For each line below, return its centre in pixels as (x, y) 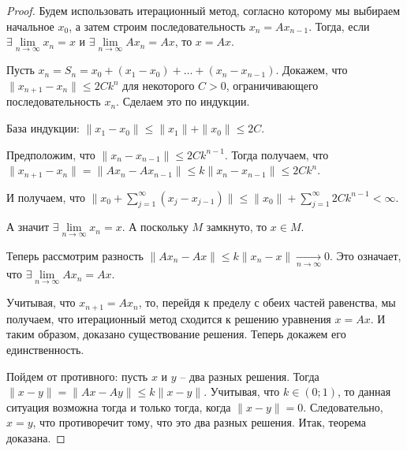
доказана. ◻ (36, 437)
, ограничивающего (272, 85)
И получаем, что (46, 197)
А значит (28, 227)
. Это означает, (365, 255)
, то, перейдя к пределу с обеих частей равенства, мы (267, 302)
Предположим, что (51, 154)
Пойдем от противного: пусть (77, 376)
